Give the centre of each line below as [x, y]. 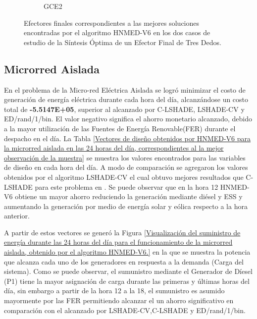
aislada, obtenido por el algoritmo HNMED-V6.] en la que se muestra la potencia [127, 252]
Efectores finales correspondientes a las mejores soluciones [112, 23]
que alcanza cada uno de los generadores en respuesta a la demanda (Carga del [124, 261]
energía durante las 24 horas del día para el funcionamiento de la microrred [118, 242]
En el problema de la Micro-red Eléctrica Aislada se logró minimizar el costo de [125, 89]
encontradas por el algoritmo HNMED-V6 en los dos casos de [117, 32]
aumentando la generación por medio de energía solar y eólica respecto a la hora [126, 206]
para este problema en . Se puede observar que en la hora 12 [127, 186]
